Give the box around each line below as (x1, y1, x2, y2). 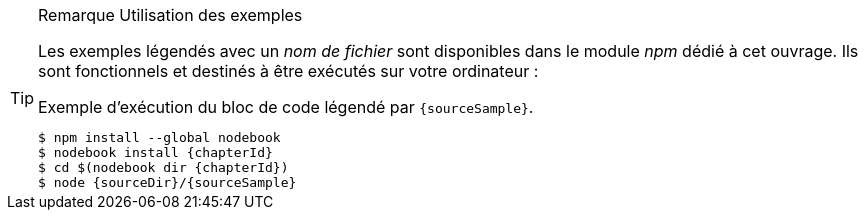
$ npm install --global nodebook (38, 130, 281, 145)
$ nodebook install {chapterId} (38, 145, 273, 160)
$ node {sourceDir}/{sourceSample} (38, 175, 297, 190)
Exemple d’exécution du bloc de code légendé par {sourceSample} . (38, 97, 534, 117)
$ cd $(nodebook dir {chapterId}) (38, 160, 289, 175)
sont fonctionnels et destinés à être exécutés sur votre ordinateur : (38, 61, 539, 81)
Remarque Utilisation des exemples (38, 5, 303, 25)
